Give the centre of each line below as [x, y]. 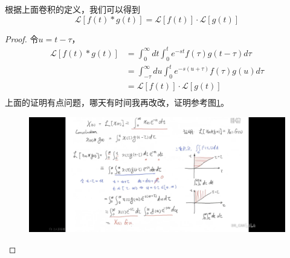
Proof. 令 [22, 38]
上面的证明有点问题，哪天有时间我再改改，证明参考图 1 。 [117, 102]
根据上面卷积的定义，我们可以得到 [72, 9]
